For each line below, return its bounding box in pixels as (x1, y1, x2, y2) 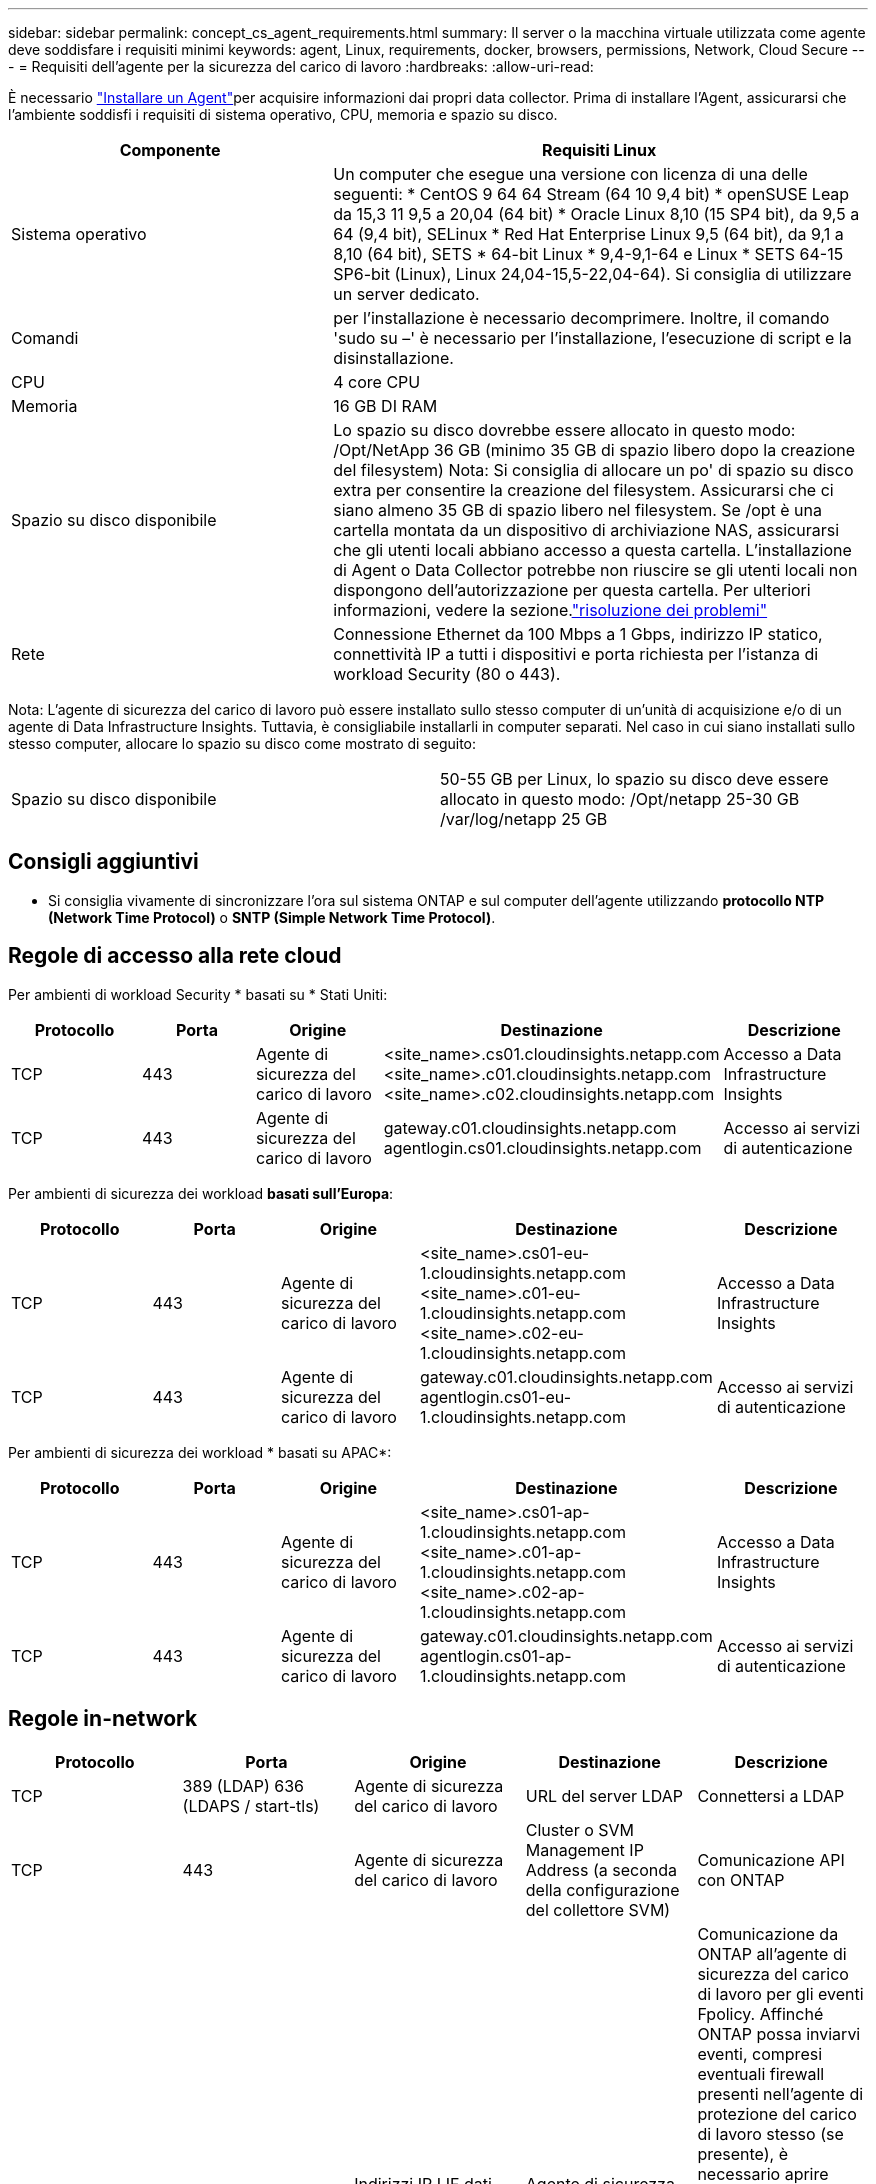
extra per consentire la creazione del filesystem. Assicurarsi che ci (333, 480, 834, 500)
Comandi (11, 328, 79, 348)
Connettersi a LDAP (697, 1785, 845, 1806)
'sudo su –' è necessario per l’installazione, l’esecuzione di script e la (333, 328, 852, 348)
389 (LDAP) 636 (182, 1775, 304, 1796)
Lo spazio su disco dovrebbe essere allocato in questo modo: (333, 420, 796, 440)
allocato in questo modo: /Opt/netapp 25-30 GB (440, 789, 800, 809)
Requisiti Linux (542, 140, 657, 160)
